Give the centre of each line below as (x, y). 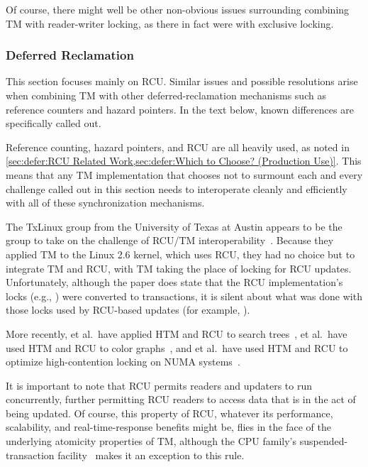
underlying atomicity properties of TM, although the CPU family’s (151, 441)
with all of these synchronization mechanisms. (105, 203)
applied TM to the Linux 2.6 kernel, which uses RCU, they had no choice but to (180, 254)
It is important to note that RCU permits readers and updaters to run (159, 385)
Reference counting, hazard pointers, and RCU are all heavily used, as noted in (178, 147)
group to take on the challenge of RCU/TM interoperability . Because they (170, 240)
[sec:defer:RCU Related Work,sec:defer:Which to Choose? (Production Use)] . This (184, 161)
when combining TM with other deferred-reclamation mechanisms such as (166, 95)
